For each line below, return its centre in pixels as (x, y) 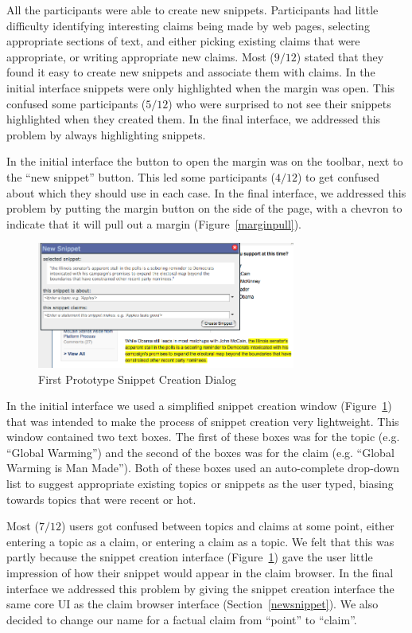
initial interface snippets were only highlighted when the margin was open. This (201, 87)
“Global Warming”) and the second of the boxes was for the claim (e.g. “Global (200, 452)
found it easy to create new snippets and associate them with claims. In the (191, 72)
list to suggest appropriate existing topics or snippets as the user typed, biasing (200, 484)
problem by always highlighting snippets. (106, 134)
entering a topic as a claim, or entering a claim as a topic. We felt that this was (200, 541)
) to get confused (338, 176)
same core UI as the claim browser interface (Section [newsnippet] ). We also (192, 604)
